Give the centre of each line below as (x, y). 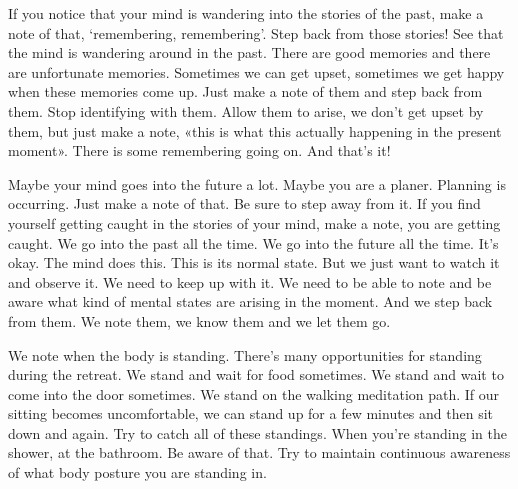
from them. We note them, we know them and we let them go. (199, 320)
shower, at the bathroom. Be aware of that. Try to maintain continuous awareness (259, 452)
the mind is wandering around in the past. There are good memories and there (249, 52)
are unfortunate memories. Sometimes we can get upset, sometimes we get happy (256, 71)
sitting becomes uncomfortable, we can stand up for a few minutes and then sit (251, 413)
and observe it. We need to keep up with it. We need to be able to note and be (250, 281)
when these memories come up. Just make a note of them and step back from (245, 91)
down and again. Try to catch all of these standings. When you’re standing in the (257, 432)
